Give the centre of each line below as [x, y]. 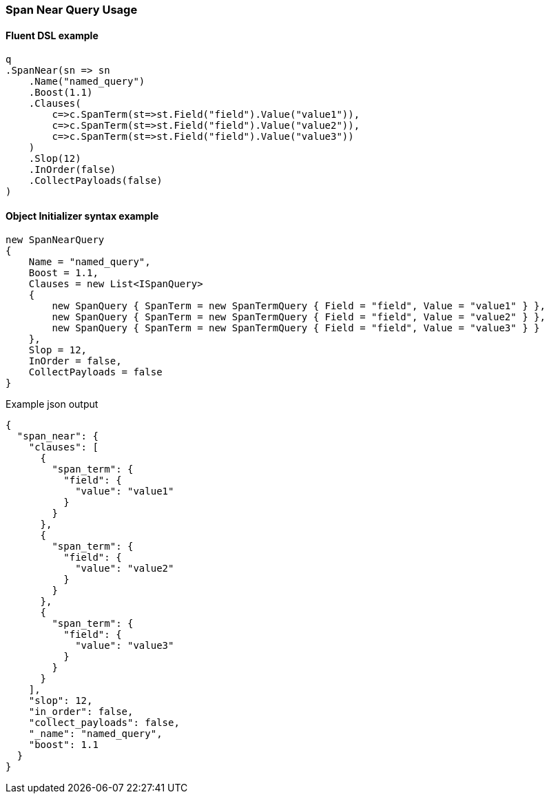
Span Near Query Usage [72, 10]
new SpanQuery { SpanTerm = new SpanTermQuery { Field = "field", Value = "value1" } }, [299, 306]
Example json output [52, 404]
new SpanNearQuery [55, 240]
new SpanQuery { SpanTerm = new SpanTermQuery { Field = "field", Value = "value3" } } [296, 328]
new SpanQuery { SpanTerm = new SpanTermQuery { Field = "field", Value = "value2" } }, [299, 317]
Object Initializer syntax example [82, 216]
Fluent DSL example [52, 35]
